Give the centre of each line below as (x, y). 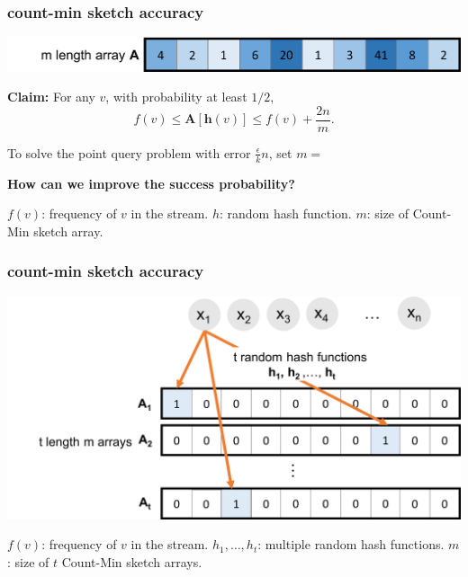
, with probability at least (176, 97)
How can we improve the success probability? (151, 183)
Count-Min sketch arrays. (132, 561)
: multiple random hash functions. (351, 544)
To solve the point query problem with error (129, 152)
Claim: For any (51, 97)
